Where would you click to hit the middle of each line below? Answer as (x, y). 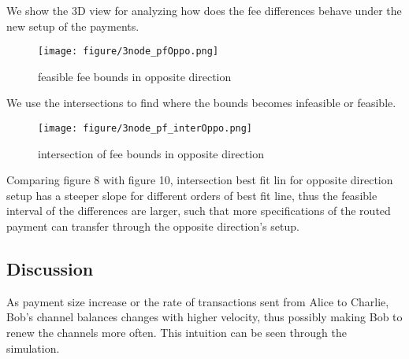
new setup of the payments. (73, 26)
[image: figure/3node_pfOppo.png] (128, 52)
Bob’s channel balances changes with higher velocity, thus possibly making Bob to (204, 317)
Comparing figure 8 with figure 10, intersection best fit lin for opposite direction (200, 180)
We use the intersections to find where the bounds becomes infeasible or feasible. (201, 103)
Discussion (50, 269)
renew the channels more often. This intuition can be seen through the (177, 333)
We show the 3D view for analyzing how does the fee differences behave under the (204, 10)
